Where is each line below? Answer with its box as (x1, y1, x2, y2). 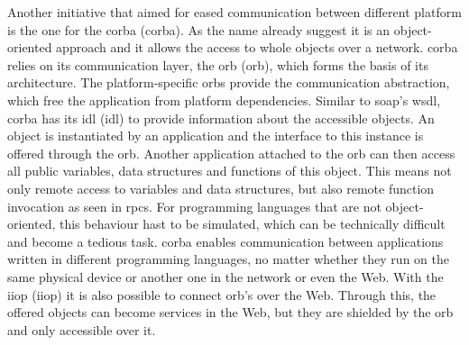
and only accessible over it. (7, 320, 156, 339)
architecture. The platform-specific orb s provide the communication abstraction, (7, 73, 450, 92)
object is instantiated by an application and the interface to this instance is (7, 126, 424, 145)
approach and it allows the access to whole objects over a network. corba (56, 38, 458, 57)
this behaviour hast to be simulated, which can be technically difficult (59, 214, 446, 233)
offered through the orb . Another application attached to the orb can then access (7, 143, 455, 162)
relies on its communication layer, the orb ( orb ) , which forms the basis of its (7, 55, 428, 74)
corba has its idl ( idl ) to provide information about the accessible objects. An (7, 108, 435, 127)
